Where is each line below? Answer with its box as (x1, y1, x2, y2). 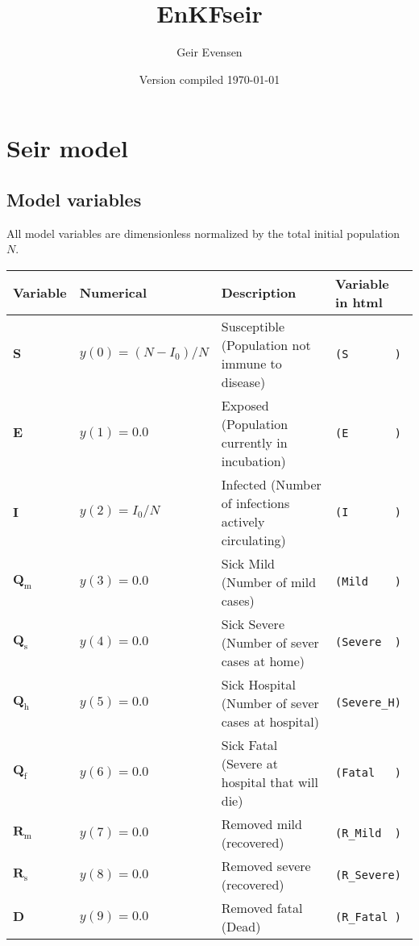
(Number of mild (221, 572, 317, 591)
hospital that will (221, 772, 318, 791)
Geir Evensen (176, 44, 243, 60)
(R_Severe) (335, 868, 401, 881)
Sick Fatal (221, 735, 278, 754)
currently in (221, 432, 288, 452)
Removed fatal (221, 898, 303, 917)
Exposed (221, 395, 269, 415)
